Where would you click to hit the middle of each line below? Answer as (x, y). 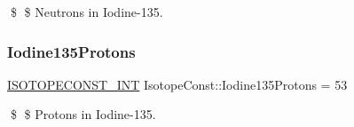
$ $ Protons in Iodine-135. (83, 114)
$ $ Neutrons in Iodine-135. (87, 12)
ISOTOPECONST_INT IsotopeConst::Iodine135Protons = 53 (177, 84)
